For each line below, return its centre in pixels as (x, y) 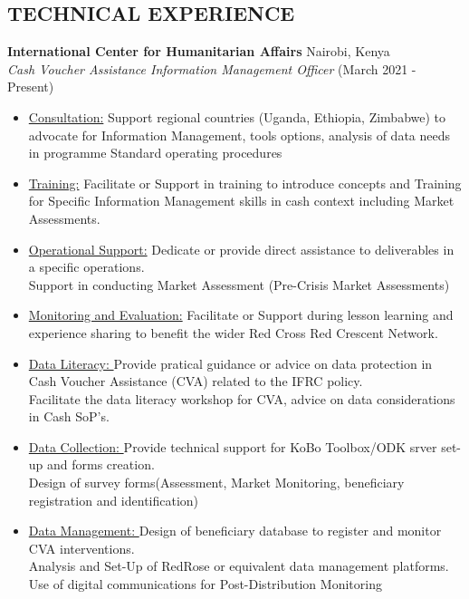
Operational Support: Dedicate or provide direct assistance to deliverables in (241, 249)
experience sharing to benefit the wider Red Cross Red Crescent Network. (233, 332)
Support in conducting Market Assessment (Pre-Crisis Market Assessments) (239, 284)
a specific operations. (86, 267)
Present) (31, 87)
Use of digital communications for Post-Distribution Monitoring (205, 584)
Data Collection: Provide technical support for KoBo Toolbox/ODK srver (233, 446)
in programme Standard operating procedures (155, 153)
